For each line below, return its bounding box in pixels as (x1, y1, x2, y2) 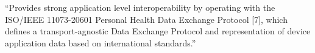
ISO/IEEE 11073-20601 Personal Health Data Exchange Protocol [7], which (5, 13, 288, 25)
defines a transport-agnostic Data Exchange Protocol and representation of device (5, 25, 311, 37)
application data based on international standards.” (5, 36, 196, 49)
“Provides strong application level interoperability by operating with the (5, 1, 275, 13)
